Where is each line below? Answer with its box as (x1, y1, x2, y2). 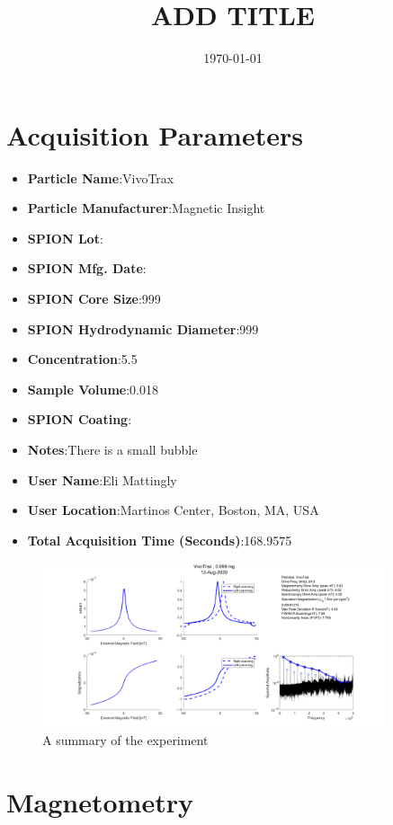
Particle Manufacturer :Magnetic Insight (27, 199, 265, 217)
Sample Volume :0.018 (27, 379, 159, 398)
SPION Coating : (27, 410, 132, 429)
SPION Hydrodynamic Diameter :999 (27, 319, 259, 338)
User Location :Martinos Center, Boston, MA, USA (27, 501, 319, 519)
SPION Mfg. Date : (27, 259, 147, 278)
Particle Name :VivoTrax (27, 168, 174, 187)
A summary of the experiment (42, 731, 209, 750)
